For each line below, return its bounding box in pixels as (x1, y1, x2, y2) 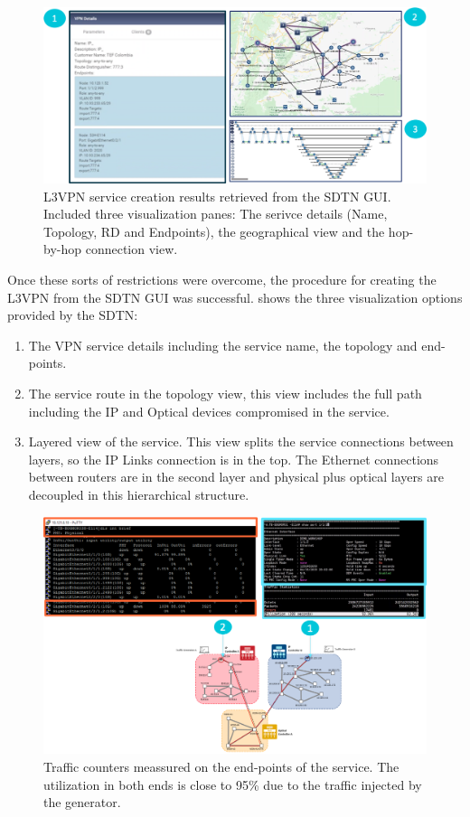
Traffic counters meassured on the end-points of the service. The (43, 757, 399, 776)
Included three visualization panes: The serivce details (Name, (43, 204, 388, 223)
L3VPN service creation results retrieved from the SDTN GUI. (43, 186, 391, 205)
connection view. (85, 239, 178, 258)
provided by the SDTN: (7, 305, 138, 324)
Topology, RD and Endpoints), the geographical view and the (43, 221, 385, 240)
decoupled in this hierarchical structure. (28, 484, 249, 503)
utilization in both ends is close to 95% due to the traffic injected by (43, 775, 422, 794)
